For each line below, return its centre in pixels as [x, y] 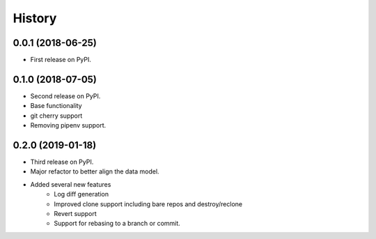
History [35, 18]
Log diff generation [81, 194]
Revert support [75, 214]
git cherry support [56, 116]
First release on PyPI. [61, 60]
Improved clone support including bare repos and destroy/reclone [148, 204]
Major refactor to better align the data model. [95, 171]
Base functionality [56, 106]
